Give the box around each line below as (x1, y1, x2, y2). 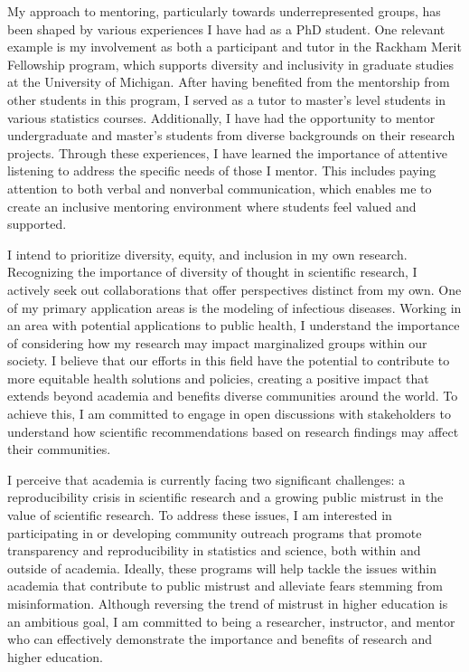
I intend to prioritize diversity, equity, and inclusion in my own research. (7, 244, 408, 263)
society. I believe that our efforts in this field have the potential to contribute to (7, 351, 450, 370)
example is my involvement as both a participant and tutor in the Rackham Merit (7, 37, 462, 56)
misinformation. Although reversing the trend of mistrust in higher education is (7, 594, 448, 612)
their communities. (7, 440, 111, 459)
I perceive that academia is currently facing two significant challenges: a (7, 469, 406, 488)
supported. (7, 214, 67, 233)
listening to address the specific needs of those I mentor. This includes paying (7, 161, 436, 180)
